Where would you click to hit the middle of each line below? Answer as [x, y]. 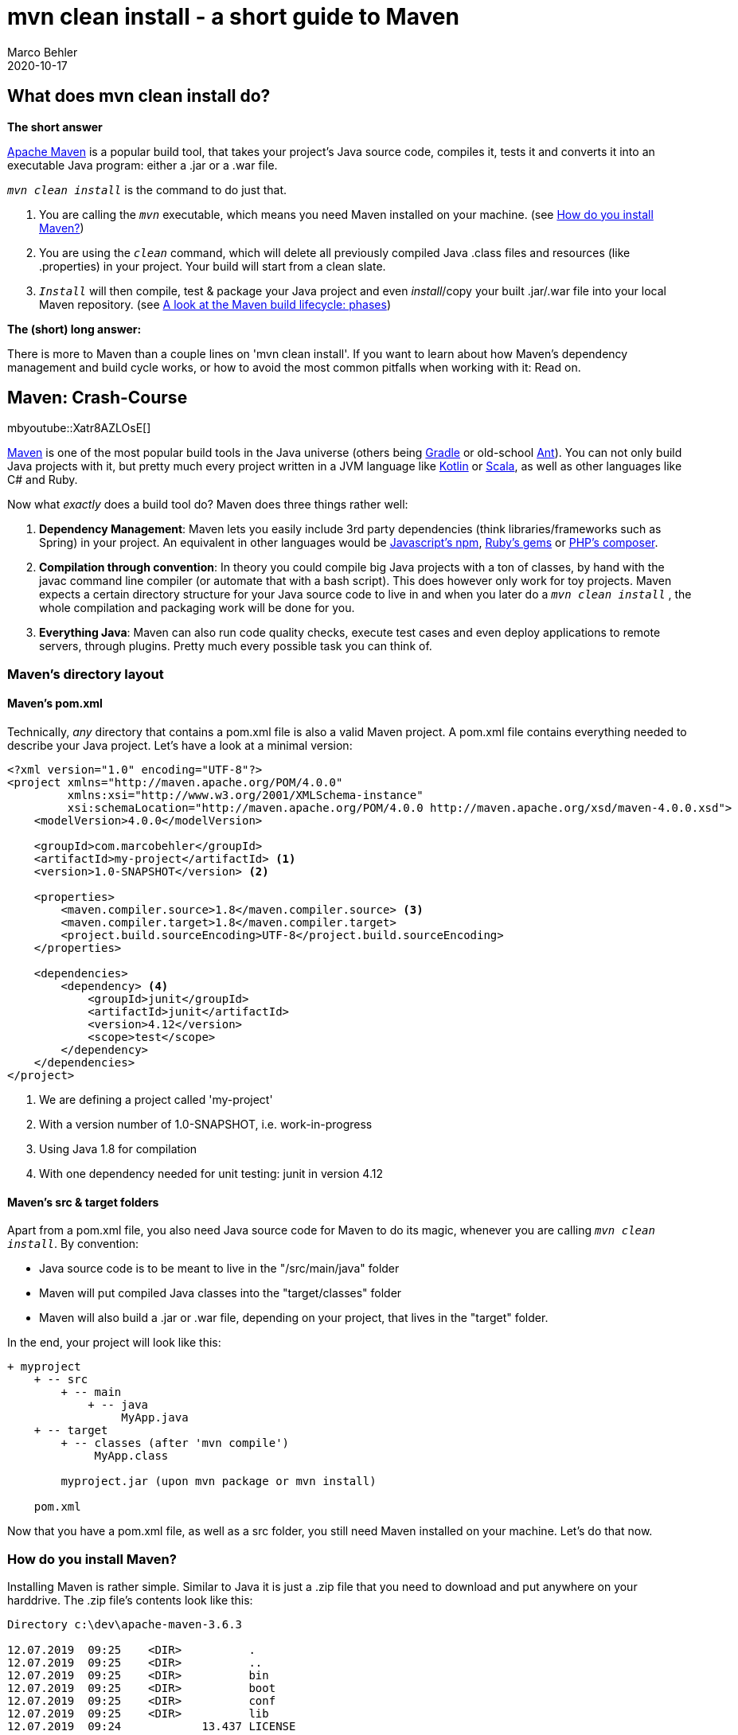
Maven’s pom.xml [55, 704]
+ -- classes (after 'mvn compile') [175, 1443]
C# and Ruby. [43, 480]
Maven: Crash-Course [98, 398]
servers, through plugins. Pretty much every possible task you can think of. [236, 646]
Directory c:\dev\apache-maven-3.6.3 [125, 1624]
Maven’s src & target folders [83, 1202]
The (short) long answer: [74, 329]
